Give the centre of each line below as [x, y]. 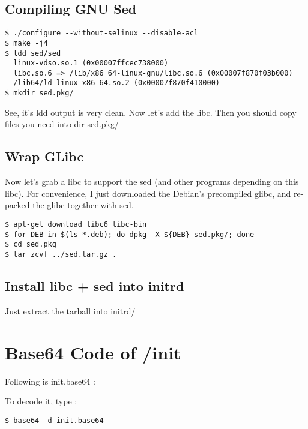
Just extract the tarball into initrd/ [70, 310]
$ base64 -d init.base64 [54, 420]
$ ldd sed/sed [33, 53]
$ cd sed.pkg [31, 244]
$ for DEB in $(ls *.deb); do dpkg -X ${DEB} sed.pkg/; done [130, 234]
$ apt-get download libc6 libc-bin [76, 224]
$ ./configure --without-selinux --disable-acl [102, 33]
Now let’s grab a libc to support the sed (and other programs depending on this [152, 181]
